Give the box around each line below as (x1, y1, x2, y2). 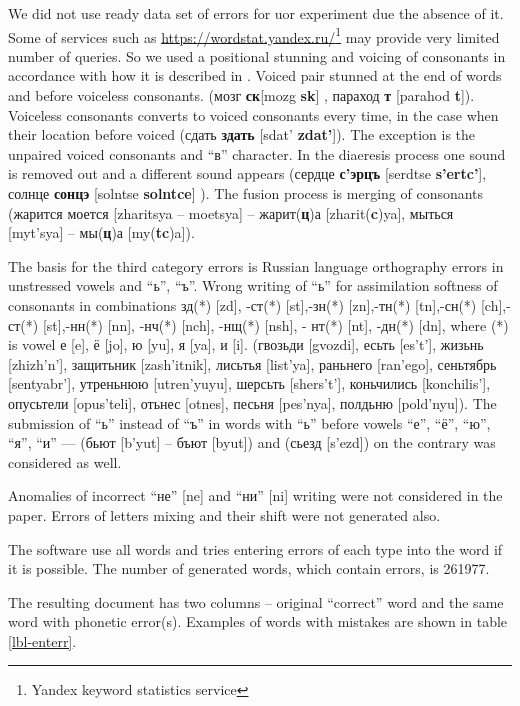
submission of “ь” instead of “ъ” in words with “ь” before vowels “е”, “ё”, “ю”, (8, 412, 491, 433)
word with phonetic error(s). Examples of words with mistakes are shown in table (8, 611, 508, 632)
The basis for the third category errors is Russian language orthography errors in (8, 255, 504, 276)
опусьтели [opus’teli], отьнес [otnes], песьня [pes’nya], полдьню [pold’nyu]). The (8, 392, 497, 413)
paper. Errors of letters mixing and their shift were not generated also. (8, 504, 441, 525)
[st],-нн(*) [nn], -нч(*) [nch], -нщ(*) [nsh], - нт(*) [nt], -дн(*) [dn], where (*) (42, 314, 509, 335)
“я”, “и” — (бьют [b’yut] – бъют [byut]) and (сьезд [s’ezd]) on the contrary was (8, 432, 496, 453)
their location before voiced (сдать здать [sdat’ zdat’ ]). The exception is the (8, 124, 476, 145)
